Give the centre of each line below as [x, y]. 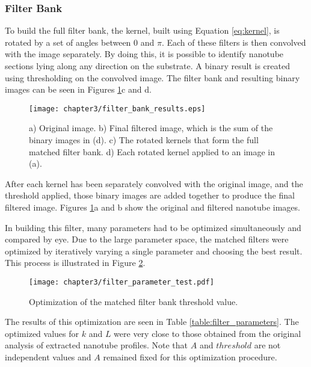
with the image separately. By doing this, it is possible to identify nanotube [144, 54]
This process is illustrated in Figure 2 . [75, 263]
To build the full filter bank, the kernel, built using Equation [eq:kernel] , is [142, 30]
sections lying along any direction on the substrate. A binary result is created [147, 66]
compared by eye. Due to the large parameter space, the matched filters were [147, 239]
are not [267, 345]
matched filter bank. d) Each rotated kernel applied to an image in [152, 151]
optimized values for [42, 333]
